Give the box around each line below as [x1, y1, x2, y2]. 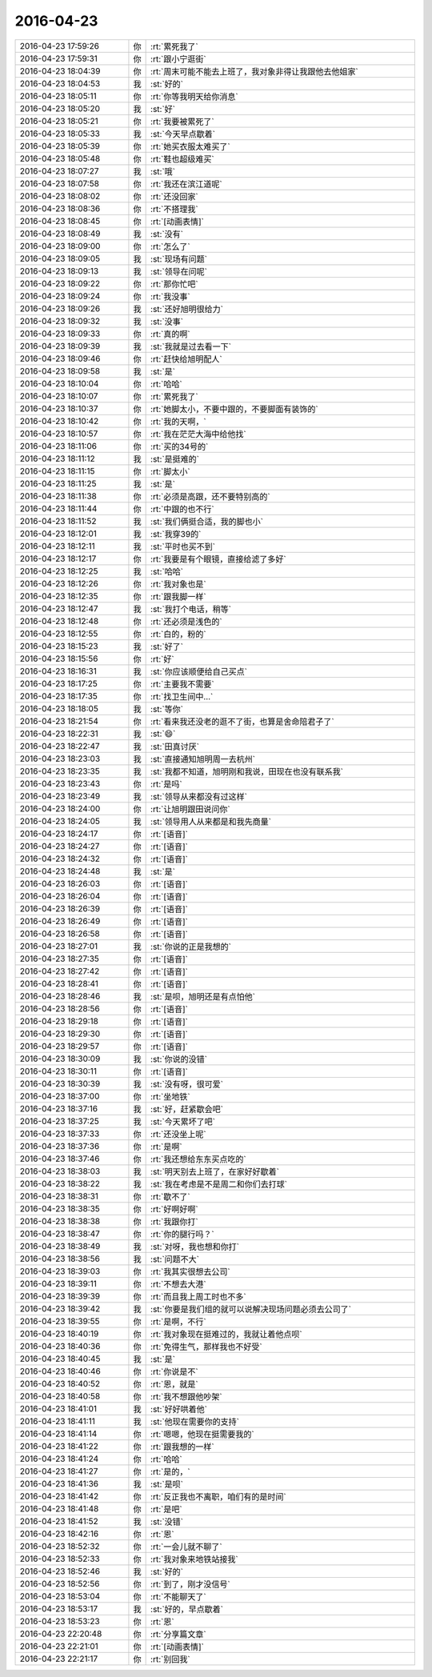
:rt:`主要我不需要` [150, 678, 215, 690]
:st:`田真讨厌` [150, 741, 200, 752]
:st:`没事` [150, 316, 184, 327]
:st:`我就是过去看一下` [150, 341, 232, 352]
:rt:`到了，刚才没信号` [150, 1579, 231, 1590]
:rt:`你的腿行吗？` [150, 1228, 215, 1239]
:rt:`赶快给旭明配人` [150, 353, 223, 364]
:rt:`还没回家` [150, 190, 199, 202]
